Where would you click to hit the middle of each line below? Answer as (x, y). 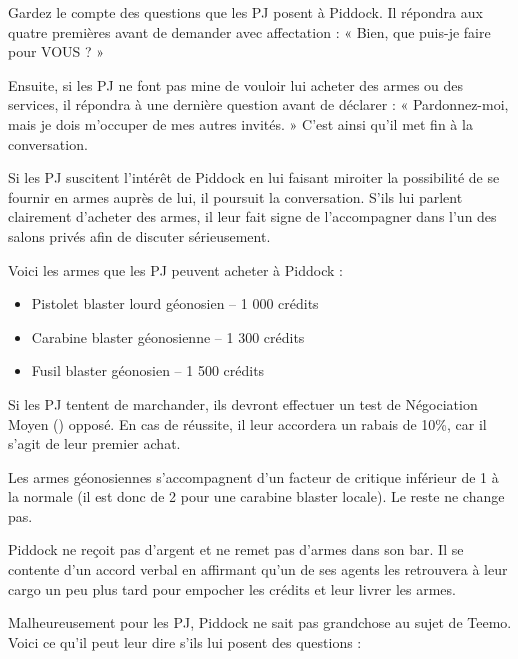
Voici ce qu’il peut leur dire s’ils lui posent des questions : (185, 641)
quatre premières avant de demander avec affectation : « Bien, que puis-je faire (249, 31)
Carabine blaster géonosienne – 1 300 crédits (168, 336)
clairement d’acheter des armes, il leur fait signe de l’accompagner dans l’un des (252, 216)
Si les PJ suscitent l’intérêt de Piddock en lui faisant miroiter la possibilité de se (254, 177)
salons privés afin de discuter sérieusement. (139, 235)
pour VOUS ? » (56, 51)
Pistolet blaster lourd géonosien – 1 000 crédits (175, 303)
